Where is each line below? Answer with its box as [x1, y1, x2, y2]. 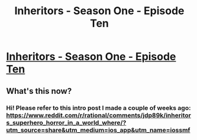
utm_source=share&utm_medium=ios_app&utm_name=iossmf [6, 126, 190, 134]
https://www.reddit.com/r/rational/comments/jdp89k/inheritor [6, 111, 191, 119]
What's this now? [6, 86, 72, 96]
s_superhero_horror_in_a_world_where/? [6, 118, 127, 126]
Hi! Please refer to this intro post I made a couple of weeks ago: [6, 103, 191, 112]
